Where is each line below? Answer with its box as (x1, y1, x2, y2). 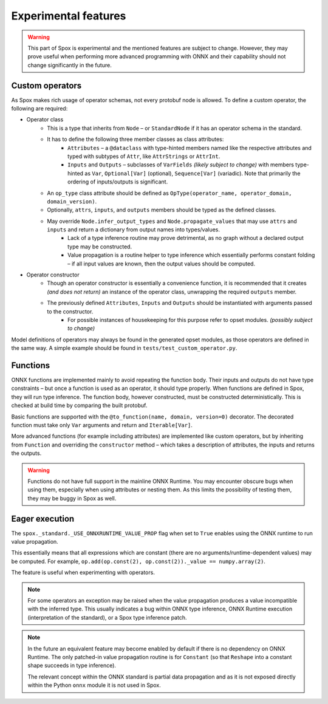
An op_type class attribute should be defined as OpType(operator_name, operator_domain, (47, 189, 292, 197)
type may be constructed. (67, 243, 132, 250)
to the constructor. (47, 307, 94, 315)
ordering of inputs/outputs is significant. (67, 178, 168, 185)
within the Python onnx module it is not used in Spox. (27, 682, 161, 689)
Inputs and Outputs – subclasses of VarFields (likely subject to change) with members (67, 161, 295, 168)
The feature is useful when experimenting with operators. (11, 569, 155, 576)
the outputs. (11, 449, 42, 457)
